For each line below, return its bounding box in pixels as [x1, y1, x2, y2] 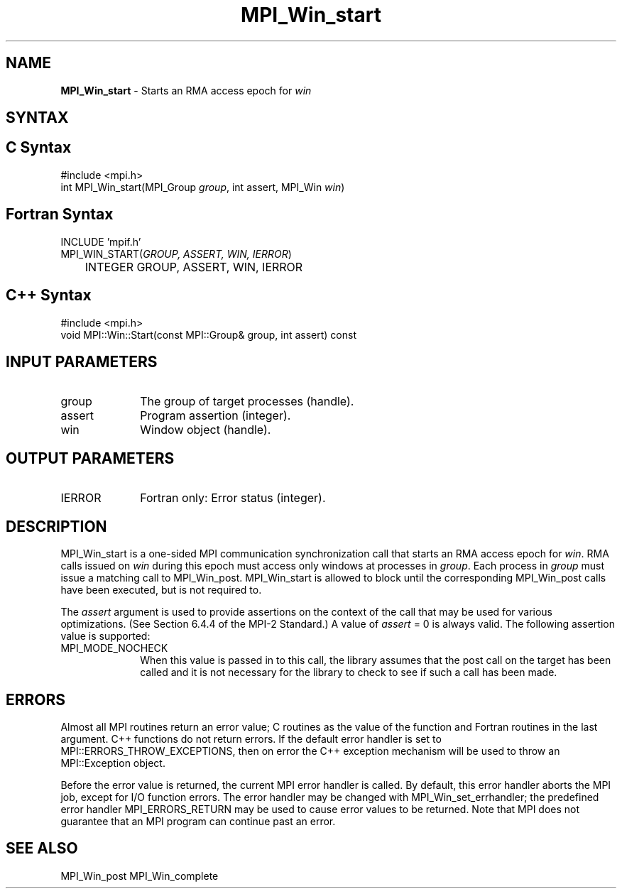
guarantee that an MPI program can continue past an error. [60, 814, 336, 827]
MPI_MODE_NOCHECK [60, 642, 168, 655]
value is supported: [60, 630, 151, 643]
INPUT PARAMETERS [6, 352, 158, 371]
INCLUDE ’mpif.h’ [60, 235, 141, 248]
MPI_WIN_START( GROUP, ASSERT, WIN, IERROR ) [60, 247, 292, 260]
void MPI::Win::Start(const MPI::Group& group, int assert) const [60, 328, 356, 341]
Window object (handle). [140, 423, 271, 437]
